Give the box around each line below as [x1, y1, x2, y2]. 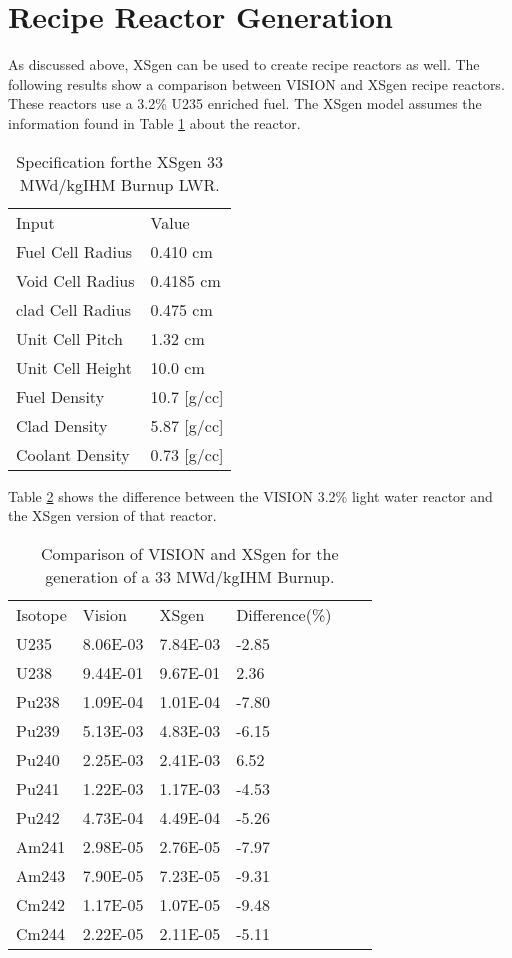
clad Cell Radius [16, 297, 131, 321]
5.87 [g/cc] [150, 413, 224, 437]
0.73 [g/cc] [150, 442, 224, 466]
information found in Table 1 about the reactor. [8, 112, 301, 133]
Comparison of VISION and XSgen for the [40, 541, 339, 565]
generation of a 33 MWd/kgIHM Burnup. [45, 564, 335, 588]
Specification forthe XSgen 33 [16, 149, 224, 173]
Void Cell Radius [16, 268, 135, 292]
